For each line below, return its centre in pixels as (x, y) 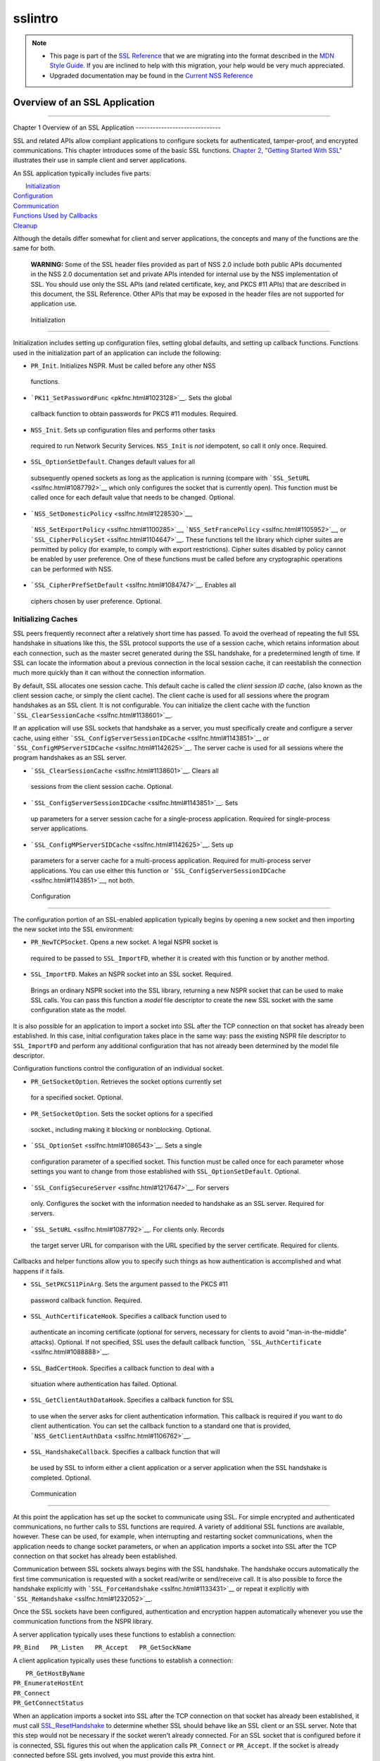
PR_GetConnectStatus (49, 1703)
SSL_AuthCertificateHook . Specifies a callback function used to (129, 1317)
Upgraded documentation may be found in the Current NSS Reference (151, 75)
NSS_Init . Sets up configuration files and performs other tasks (123, 430)
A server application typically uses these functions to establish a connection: (125, 1634)
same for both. (34, 248)
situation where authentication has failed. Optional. (104, 1383)
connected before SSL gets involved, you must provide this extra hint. (114, 1755)
